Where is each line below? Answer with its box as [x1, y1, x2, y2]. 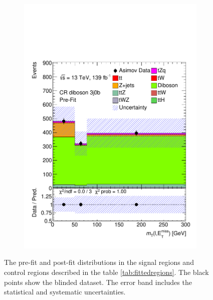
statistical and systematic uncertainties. [4, 286, 126, 297]
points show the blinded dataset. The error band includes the [4, 276, 192, 287]
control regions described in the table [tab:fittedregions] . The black [4, 266, 209, 277]
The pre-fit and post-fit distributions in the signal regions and [4, 257, 194, 267]
